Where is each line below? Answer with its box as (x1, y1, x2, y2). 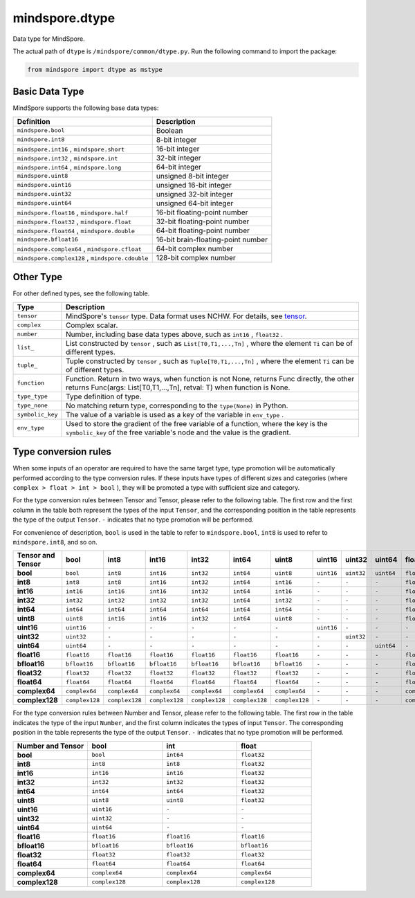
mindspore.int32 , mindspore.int (17, 153, 118, 163)
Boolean (156, 125, 183, 135)
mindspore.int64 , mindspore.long (17, 162, 122, 172)
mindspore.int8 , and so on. (12, 538, 98, 546)
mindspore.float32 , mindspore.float (17, 217, 131, 226)
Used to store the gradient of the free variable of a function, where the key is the (66, 419, 328, 428)
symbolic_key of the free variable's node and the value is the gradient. (66, 428, 291, 437)
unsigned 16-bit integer (156, 180, 232, 190)
